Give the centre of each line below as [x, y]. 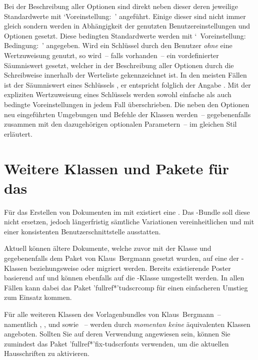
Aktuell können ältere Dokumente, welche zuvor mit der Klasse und [108, 248]
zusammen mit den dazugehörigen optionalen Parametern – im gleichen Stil [120, 124]
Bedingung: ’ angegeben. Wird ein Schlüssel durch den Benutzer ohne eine [118, 45]
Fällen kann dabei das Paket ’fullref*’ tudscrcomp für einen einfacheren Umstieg [126, 287]
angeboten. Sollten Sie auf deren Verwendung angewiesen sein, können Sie [117, 334]
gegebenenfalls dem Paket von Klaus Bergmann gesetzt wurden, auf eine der [122, 258]
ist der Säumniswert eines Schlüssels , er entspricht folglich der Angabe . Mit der [127, 84]
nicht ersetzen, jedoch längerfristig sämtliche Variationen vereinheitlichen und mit [129, 222]
